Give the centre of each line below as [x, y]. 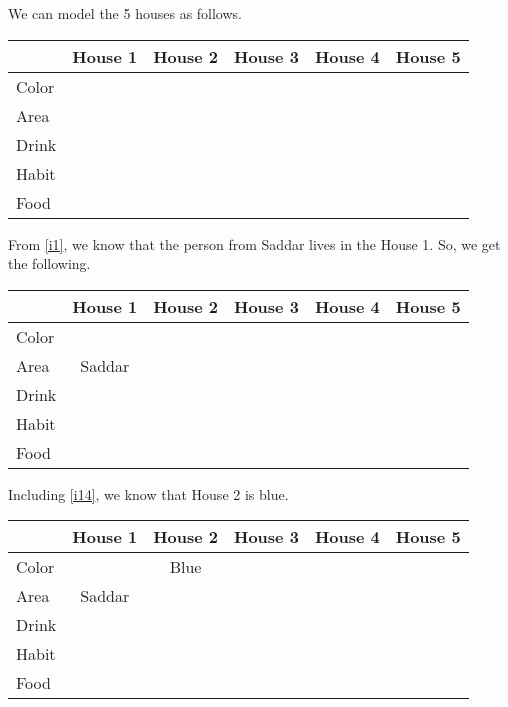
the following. [49, 263]
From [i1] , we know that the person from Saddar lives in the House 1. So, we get [254, 243]
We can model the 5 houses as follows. [125, 13]
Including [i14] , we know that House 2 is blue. [148, 493]
